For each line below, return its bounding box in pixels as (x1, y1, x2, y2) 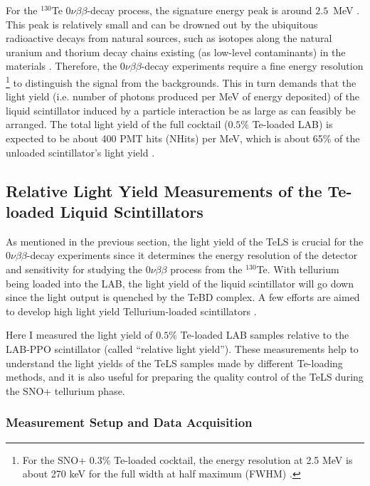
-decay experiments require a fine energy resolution (141, 58, 364, 73)
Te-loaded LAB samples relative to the (180, 327, 349, 342)
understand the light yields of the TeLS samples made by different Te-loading (6, 355, 343, 370)
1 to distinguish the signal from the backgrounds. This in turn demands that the (6, 73, 356, 90)
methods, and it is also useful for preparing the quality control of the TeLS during (6, 369, 364, 384)
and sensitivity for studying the (6, 261, 143, 276)
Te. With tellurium (256, 261, 339, 276)
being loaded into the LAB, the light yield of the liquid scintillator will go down (6, 275, 354, 290)
